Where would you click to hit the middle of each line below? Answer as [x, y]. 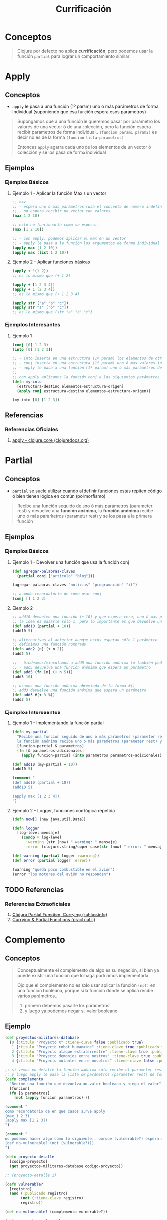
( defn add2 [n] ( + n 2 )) [38, 649]
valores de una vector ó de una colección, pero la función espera [84, 127]
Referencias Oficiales [32, 429]
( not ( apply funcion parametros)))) [52, 1098]
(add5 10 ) [23, 677]
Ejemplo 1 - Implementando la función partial [58, 723]
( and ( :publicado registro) [39, 1193]
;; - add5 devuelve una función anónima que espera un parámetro [81, 667]
